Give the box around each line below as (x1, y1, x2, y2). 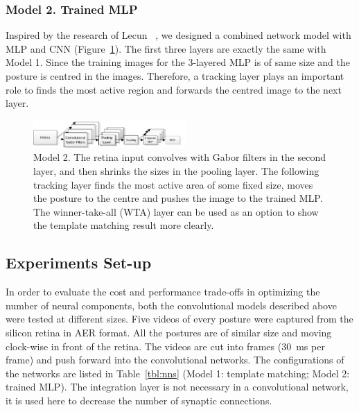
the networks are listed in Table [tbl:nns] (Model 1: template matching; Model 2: (6, 366, 350, 380)
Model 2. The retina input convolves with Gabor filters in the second (33, 150, 326, 164)
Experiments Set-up (6, 252, 152, 273)
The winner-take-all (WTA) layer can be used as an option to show (33, 204, 319, 218)
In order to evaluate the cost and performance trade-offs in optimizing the (6, 284, 320, 299)
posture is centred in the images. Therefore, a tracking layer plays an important (6, 69, 344, 83)
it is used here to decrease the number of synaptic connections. (6, 393, 272, 407)
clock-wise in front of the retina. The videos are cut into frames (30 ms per (6, 338, 325, 353)
